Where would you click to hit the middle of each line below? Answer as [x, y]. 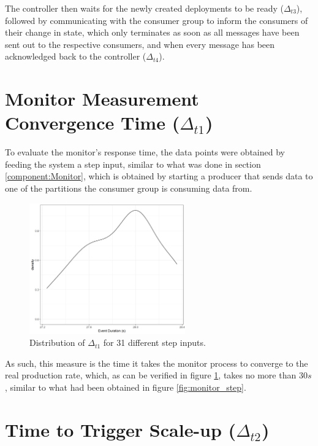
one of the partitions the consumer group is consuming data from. [129, 188]
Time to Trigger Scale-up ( [121, 429]
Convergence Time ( [93, 123]
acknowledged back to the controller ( [76, 56]
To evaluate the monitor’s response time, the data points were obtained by [145, 152]
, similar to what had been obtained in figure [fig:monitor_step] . [126, 387]
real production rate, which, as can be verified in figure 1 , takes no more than [151, 375]
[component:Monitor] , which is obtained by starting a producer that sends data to [159, 176]
